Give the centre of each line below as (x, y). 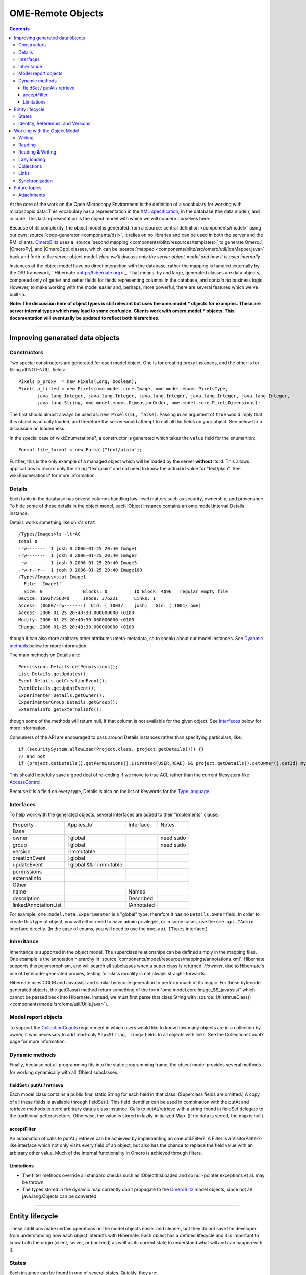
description (26, 898)
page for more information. (38, 1042)
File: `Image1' (43, 584)
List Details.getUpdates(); (54, 674)
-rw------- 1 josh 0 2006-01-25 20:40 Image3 (78, 563)
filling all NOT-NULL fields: (37, 370)
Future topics (28, 188)
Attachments (32, 195)
